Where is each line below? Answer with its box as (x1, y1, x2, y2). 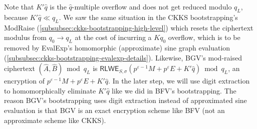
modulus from (4, 32, 47, 42)
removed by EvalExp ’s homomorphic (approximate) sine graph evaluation (4, 42, 230, 52)
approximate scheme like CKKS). (4, 114, 106, 125)
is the (50, 1, 67, 11)
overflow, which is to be (168, 32, 240, 42)
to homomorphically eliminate (4, 85, 96, 95)
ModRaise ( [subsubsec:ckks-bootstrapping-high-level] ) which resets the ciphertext (4, 22, 253, 32)
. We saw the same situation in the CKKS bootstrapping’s (59, 11, 238, 22)
